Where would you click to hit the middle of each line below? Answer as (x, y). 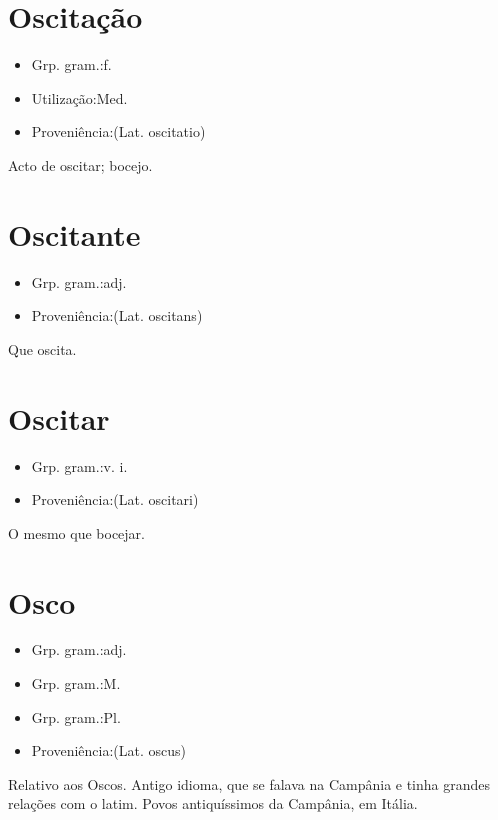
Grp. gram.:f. (71, 64)
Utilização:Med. (79, 97)
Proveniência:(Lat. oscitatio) (118, 131)
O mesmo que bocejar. (76, 532)
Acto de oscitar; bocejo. (80, 164)
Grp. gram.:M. (76, 683)
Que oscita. (42, 348)
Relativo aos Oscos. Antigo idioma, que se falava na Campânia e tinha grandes (249, 783)
